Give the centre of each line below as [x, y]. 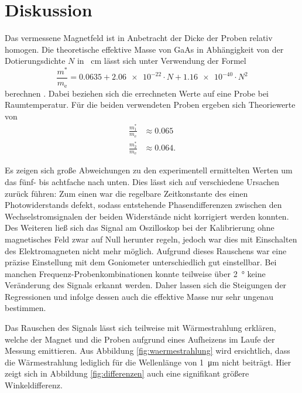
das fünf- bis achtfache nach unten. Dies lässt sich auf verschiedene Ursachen [142, 181]
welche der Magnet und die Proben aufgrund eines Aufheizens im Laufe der [140, 339]
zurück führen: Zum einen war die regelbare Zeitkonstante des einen [126, 193]
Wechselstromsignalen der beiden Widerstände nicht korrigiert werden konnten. [147, 216]
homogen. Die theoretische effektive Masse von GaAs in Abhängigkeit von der [144, 49]
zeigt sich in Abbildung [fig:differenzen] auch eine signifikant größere [127, 373]
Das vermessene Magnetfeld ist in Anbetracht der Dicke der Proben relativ [139, 38]
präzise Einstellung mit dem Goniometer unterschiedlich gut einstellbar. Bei [141, 262]
